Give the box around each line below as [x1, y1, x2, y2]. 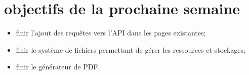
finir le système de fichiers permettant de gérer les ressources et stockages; [16, 44, 245, 55]
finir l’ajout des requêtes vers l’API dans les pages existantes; [16, 27, 206, 38]
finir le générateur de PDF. [16, 61, 100, 72]
